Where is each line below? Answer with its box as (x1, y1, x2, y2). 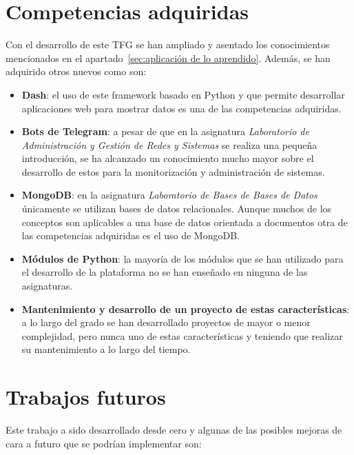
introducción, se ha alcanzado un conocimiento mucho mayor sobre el (21, 151, 314, 165)
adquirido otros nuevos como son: (6, 64, 147, 79)
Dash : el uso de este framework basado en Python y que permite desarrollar (21, 87, 345, 101)
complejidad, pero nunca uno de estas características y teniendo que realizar (21, 328, 343, 343)
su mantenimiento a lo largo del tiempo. (21, 342, 191, 356)
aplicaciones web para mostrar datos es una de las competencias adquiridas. (21, 101, 342, 115)
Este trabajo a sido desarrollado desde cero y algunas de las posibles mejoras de (6, 423, 342, 437)
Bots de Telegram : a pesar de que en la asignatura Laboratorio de (21, 124, 309, 139)
